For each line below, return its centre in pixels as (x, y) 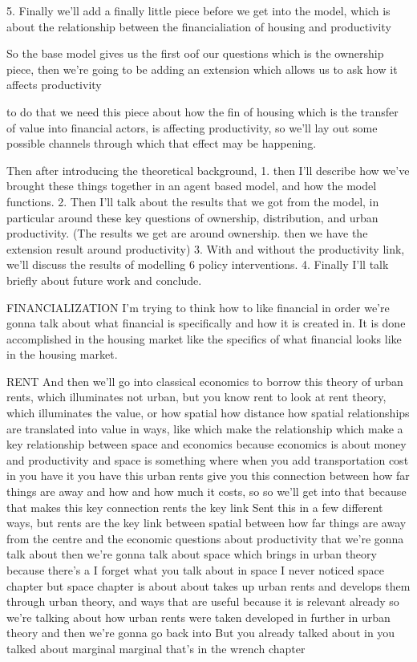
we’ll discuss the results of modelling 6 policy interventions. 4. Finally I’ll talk (198, 264)
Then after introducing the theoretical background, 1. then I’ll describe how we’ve (208, 170)
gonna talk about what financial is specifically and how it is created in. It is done (206, 323)
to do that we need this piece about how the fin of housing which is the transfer (202, 111)
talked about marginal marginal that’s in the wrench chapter (156, 648)
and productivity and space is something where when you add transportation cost (208, 459)
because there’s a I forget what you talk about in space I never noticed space (195, 570)
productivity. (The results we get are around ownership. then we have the (187, 233)
